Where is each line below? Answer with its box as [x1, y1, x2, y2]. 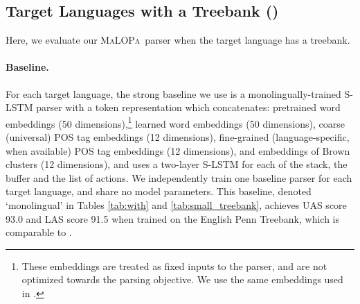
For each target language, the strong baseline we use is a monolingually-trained [6, 86, 341, 101]
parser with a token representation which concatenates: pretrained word [36, 100, 341, 115]
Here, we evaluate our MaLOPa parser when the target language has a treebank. [6, 33, 350, 47]
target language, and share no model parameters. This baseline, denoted [6, 184, 312, 199]
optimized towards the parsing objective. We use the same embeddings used [21, 272, 343, 287]
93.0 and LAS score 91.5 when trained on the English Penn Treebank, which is [6, 211, 340, 226]
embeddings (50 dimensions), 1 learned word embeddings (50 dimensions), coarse [6, 114, 345, 130]
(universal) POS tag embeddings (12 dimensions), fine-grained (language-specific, [6, 130, 350, 144]
